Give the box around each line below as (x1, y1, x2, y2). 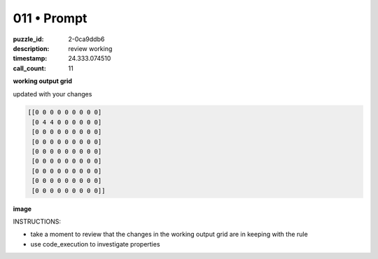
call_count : (13, 64, 47, 73)
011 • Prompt (13, 10, 87, 26)
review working (68, 44, 113, 52)
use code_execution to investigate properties (30, 239, 160, 248)
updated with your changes (13, 89, 92, 98)
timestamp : (13, 54, 48, 63)
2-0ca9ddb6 (68, 35, 105, 43)
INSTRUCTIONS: (13, 217, 61, 225)
